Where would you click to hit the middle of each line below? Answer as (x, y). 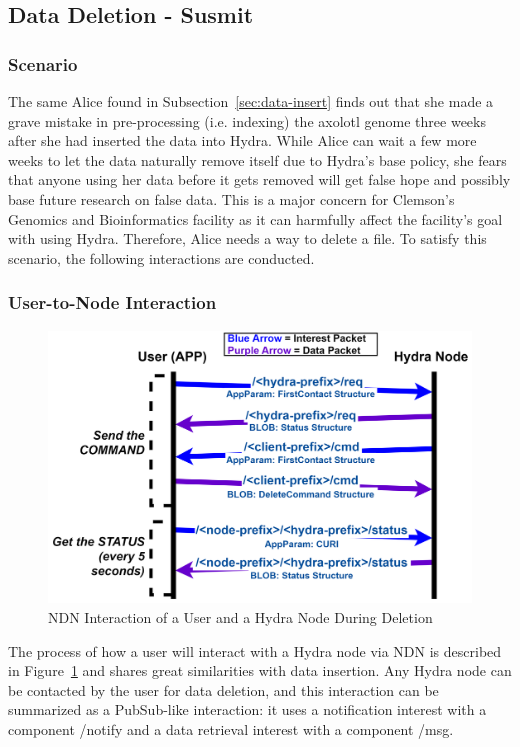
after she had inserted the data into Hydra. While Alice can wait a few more (242, 140)
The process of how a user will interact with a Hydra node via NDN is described (255, 650)
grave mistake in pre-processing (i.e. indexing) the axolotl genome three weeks (247, 120)
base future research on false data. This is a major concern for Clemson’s (231, 198)
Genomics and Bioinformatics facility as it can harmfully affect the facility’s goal (255, 218)
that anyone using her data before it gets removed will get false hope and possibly (259, 179)
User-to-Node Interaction (112, 302)
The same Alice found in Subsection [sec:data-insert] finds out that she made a (251, 101)
